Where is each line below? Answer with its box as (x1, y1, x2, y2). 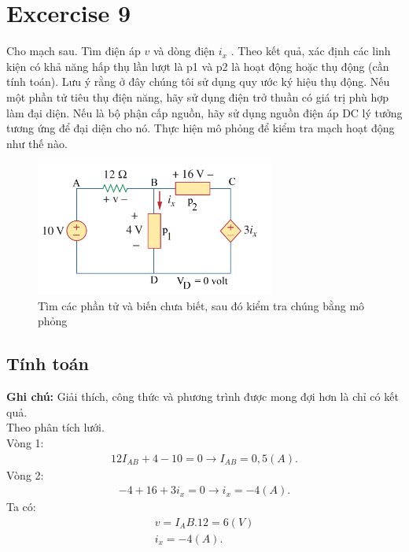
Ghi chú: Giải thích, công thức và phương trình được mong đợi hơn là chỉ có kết (6, 388, 399, 405)
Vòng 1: (6, 435, 44, 451)
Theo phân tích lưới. (6, 419, 105, 435)
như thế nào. (6, 135, 68, 151)
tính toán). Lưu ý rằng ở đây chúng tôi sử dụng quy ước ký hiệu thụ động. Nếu (6, 73, 390, 90)
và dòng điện (153, 43, 216, 59)
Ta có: (6, 498, 36, 515)
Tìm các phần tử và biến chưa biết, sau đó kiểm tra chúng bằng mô (38, 297, 365, 313)
